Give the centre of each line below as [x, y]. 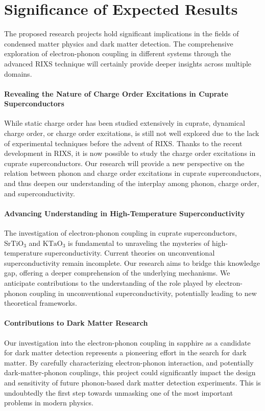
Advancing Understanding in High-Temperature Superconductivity [125, 213]
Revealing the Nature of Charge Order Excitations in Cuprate [116, 93]
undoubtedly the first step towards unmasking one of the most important [119, 392]
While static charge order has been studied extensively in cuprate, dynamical [125, 123]
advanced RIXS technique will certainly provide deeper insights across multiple [128, 63]
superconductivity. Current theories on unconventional [130, 253]
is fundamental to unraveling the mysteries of [139, 243]
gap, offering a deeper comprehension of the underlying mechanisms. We [117, 273]
